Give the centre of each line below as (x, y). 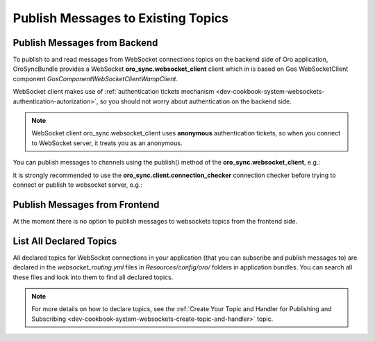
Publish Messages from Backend (85, 43)
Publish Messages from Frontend (86, 205)
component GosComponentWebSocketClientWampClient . (95, 78)
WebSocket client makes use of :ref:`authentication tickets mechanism (114, 92)
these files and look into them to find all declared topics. (93, 277)
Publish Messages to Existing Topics (121, 18)
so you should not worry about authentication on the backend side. (195, 101)
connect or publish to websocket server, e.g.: (77, 185)
